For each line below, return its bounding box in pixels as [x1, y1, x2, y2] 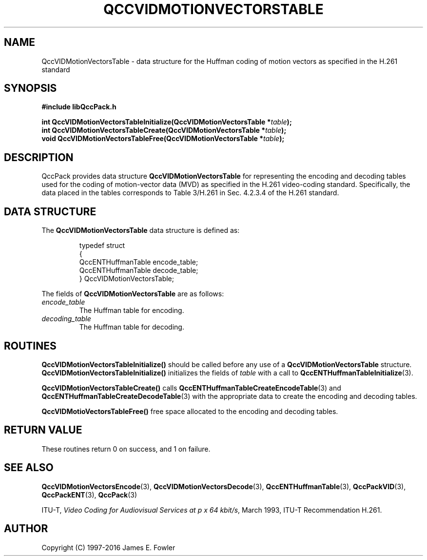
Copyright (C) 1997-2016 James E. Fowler [41, 543, 175, 552]
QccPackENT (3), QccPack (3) [41, 490, 137, 499]
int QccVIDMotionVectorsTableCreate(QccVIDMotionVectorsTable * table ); [41, 126, 287, 135]
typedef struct [79, 241, 125, 250]
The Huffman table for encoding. [79, 306, 184, 315]
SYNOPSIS [4, 82, 57, 95]
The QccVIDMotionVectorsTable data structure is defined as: [41, 226, 240, 235]
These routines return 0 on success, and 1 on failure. [41, 444, 211, 453]
